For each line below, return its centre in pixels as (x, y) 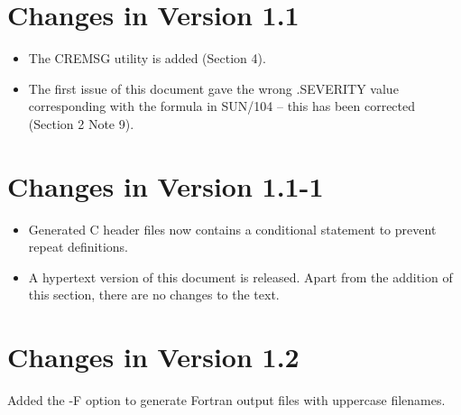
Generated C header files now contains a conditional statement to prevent (232, 229)
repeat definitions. (78, 247)
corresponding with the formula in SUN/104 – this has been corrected (222, 106)
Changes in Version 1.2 (153, 357)
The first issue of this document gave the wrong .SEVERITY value (213, 88)
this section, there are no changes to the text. (154, 295)
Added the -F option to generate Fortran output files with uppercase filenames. (226, 400)
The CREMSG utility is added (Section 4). (147, 58)
